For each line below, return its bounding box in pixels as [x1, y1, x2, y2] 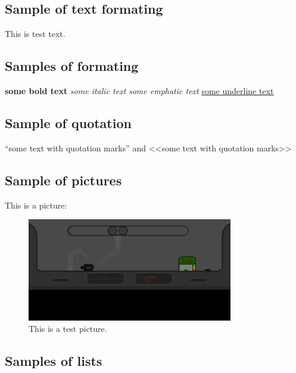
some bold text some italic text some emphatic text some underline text [5, 85, 274, 97]
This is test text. [5, 27, 66, 40]
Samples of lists [5, 352, 102, 370]
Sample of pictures [5, 170, 122, 189]
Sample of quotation [5, 113, 132, 132]
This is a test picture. [29, 322, 107, 335]
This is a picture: [5, 198, 67, 211]
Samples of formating [5, 57, 139, 75]
